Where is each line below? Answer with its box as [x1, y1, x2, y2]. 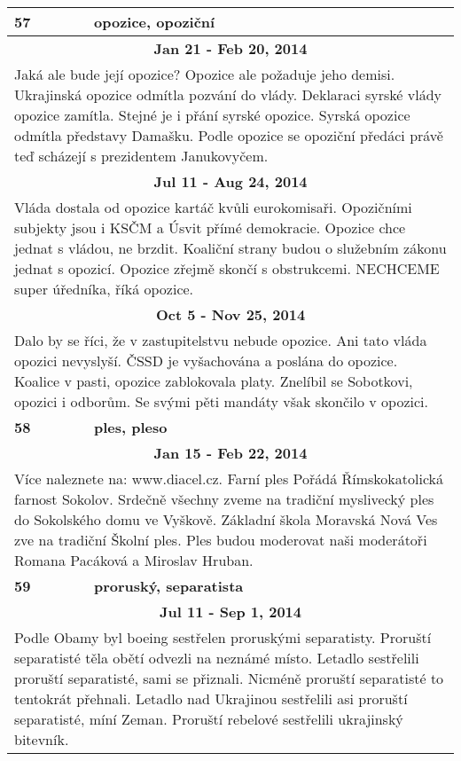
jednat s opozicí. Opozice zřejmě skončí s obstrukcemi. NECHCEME [14, 258, 440, 279]
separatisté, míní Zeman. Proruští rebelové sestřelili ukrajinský [14, 709, 403, 729]
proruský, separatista [94, 576, 244, 596]
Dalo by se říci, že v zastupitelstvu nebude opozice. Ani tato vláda [14, 330, 427, 350]
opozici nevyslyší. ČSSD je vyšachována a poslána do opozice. [14, 350, 398, 371]
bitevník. [14, 729, 69, 749]
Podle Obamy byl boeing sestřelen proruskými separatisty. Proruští [14, 627, 432, 647]
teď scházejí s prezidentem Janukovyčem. [14, 145, 269, 166]
